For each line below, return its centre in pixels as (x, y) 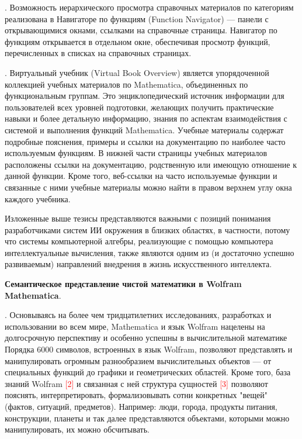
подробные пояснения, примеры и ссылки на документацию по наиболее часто (145, 141)
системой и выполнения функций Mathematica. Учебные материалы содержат (144, 129)
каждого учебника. (38, 198)
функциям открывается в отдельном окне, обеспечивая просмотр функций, (138, 41)
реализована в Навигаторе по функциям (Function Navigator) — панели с (137, 18)
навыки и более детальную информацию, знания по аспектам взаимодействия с (146, 118)
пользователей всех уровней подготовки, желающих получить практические (139, 107)
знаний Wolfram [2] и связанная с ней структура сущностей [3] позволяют (136, 383)
